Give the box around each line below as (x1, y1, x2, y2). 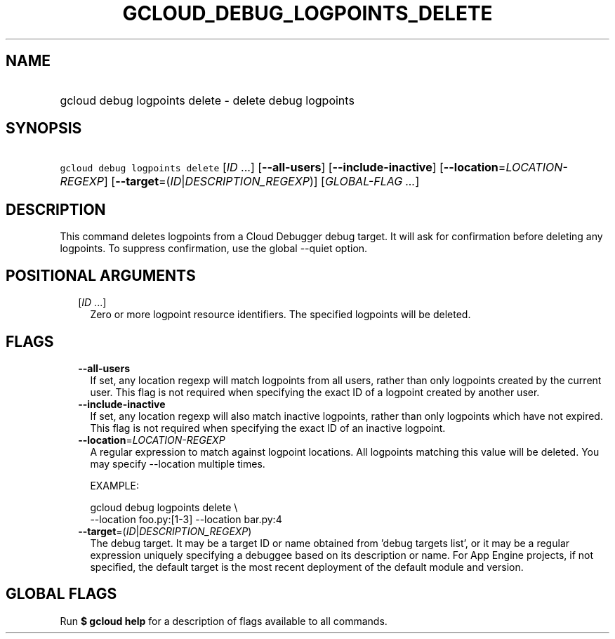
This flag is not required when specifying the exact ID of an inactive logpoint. (90, 421, 446, 434)
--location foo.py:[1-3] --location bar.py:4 (90, 513, 282, 525)
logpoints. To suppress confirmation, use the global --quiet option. (60, 242, 368, 255)
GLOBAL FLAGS (6, 585, 117, 603)
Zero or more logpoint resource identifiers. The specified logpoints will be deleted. (90, 308, 471, 321)
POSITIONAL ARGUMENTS (6, 266, 196, 284)
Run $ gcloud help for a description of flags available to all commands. (60, 614, 388, 627)
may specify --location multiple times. (90, 457, 265, 470)
